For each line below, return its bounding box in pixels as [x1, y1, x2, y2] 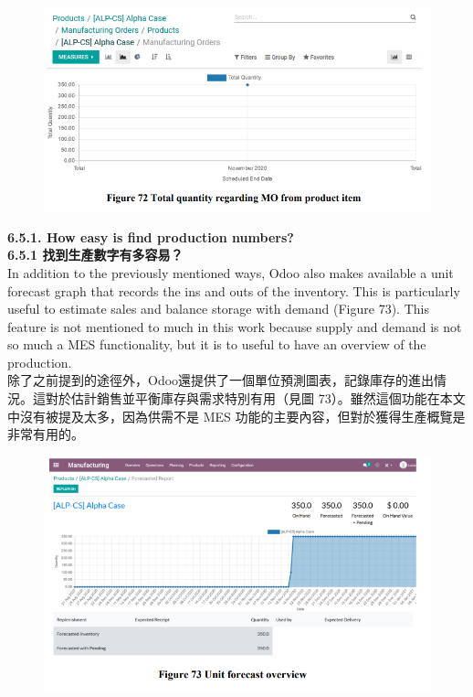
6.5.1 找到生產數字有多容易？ [7, 245, 184, 264]
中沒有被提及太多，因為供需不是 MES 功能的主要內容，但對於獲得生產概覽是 [7, 406, 466, 425]
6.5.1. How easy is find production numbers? [7, 227, 294, 246]
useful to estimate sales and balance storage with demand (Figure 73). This [7, 299, 429, 318]
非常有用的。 [7, 424, 84, 444]
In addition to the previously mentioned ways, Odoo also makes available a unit [7, 263, 454, 282]
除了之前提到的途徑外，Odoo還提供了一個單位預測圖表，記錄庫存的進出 [7, 370, 435, 390]
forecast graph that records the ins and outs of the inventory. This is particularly [7, 281, 460, 300]
